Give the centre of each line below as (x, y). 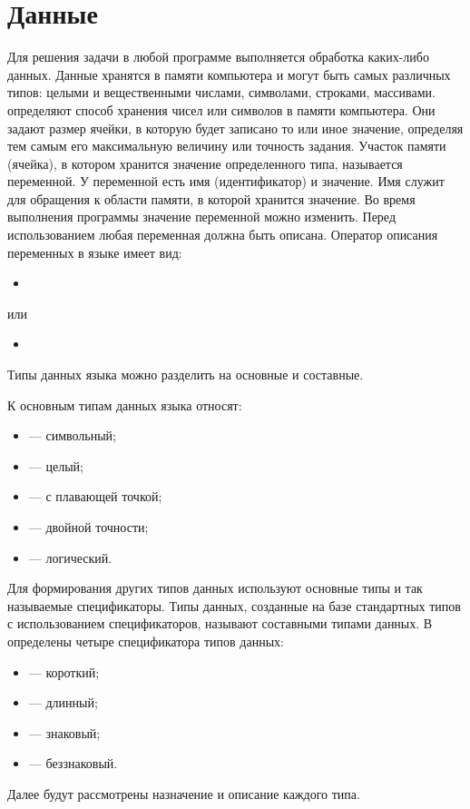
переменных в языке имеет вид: (95, 252)
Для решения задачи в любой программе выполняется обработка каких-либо (218, 57)
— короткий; (64, 671)
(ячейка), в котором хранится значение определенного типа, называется (205, 163)
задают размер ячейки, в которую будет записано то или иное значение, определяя (235, 128)
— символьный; (73, 435)
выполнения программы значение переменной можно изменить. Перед (202, 217)
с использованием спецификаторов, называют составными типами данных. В (220, 623)
